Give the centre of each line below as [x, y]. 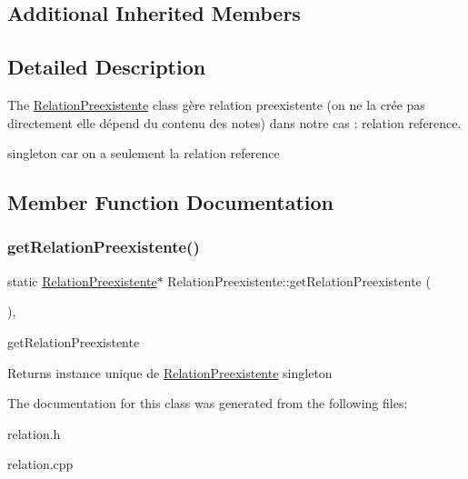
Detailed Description [107, 67]
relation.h [34, 433]
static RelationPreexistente [82, 280]
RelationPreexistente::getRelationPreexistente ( [299, 280]
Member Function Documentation [171, 202]
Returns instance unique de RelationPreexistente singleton [170, 372]
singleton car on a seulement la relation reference [144, 153]
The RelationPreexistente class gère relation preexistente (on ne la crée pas [216, 104]
